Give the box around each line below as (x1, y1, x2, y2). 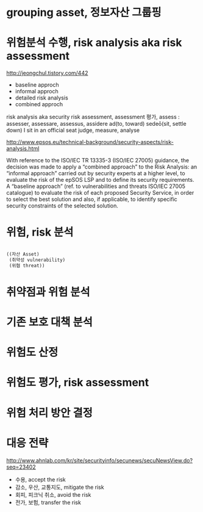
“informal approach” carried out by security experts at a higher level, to (6, 170, 185, 177)
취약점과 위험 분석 (6, 285, 90, 299)
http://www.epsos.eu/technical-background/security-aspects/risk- (6, 139, 174, 146)
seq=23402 (6, 463, 36, 471)
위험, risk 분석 (6, 225, 74, 239)
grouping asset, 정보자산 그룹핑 (6, 5, 162, 20)
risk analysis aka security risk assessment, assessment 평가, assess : (6, 114, 180, 121)
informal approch (15, 88, 59, 95)
